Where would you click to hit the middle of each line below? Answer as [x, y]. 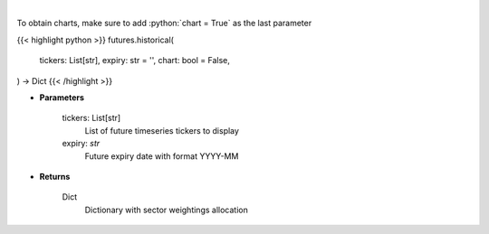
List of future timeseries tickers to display [162, 130]
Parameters [62, 97]
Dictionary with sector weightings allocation [166, 210]
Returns [55, 176]
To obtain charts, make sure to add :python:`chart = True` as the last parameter [164, 23]
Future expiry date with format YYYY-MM [162, 156]
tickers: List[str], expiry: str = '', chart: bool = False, [135, 61]
